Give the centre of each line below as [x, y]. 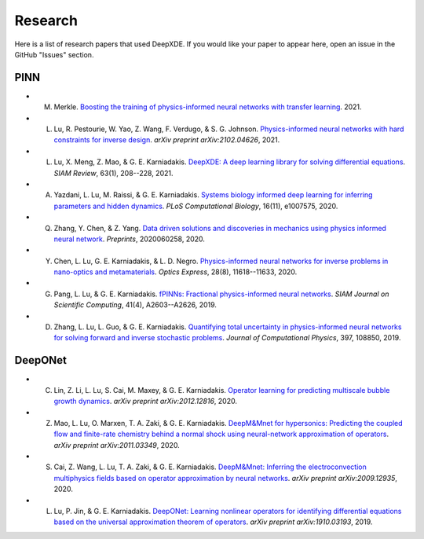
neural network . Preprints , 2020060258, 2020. [130, 239]
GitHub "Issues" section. [54, 54]
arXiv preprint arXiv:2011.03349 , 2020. [117, 445]
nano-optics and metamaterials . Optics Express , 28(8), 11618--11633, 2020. [175, 272]
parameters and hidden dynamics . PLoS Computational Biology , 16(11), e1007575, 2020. [196, 206]
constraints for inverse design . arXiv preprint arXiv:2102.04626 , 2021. [167, 140]
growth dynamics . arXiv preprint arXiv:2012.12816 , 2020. [145, 401]
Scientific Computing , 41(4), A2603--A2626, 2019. [135, 305]
